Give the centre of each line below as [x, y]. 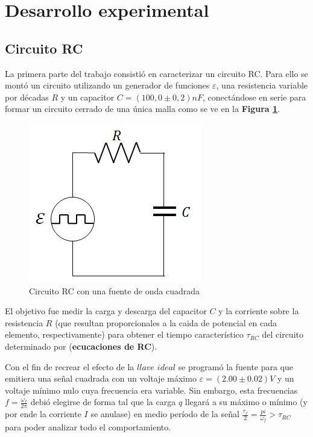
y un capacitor [87, 97]
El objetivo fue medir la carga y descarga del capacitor [106, 311]
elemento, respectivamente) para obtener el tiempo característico [124, 334]
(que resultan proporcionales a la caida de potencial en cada [166, 322]
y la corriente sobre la [259, 311]
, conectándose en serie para [254, 97]
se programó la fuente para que [236, 366]
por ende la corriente [43, 414]
